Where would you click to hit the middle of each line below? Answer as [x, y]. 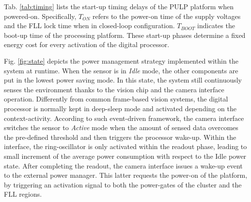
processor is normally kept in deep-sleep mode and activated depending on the [120, 108]
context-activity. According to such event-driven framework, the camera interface [124, 118]
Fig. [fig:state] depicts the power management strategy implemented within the [121, 60]
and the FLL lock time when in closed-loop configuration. [89, 25]
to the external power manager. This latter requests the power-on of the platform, [126, 175]
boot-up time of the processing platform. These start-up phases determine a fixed [125, 35]
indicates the [216, 25]
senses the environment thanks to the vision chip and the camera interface [114, 89]
